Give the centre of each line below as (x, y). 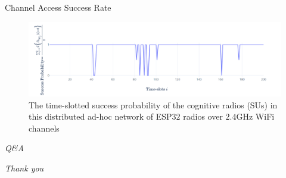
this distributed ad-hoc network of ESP (100, 116)
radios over (203, 116)
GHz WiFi (255, 116)
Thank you (24, 168)
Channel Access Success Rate (58, 7)
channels (44, 128)
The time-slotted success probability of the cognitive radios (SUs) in (153, 104)
